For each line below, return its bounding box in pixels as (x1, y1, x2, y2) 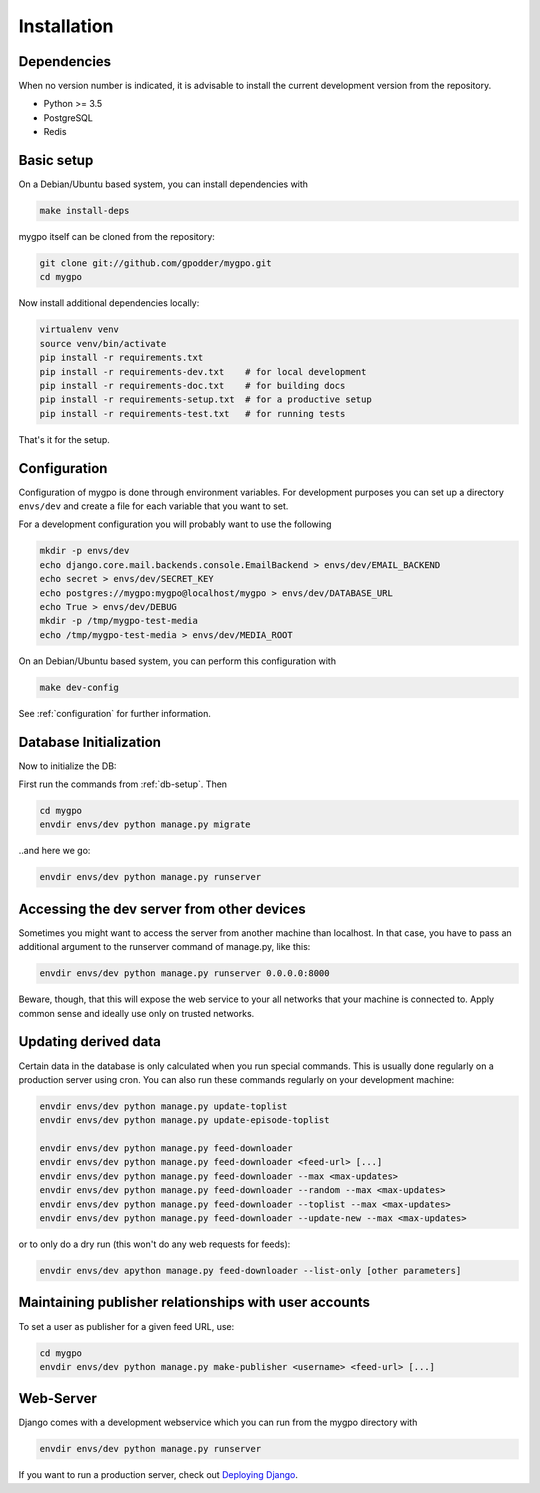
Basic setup (18, 152, 94, 169)
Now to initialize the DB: (18, 760, 117, 772)
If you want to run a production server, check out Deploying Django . (18, 1469, 299, 1481)
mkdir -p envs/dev (39, 545, 130, 557)
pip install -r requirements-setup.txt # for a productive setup (39, 394, 372, 405)
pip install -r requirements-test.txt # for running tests (39, 408, 346, 419)
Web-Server (18, 1390, 97, 1407)
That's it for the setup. (18, 433, 110, 445)
